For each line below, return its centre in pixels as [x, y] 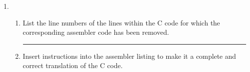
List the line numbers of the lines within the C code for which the [121, 22]
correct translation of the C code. [73, 65]
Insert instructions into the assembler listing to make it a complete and [129, 56]
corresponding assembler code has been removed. [96, 32]
